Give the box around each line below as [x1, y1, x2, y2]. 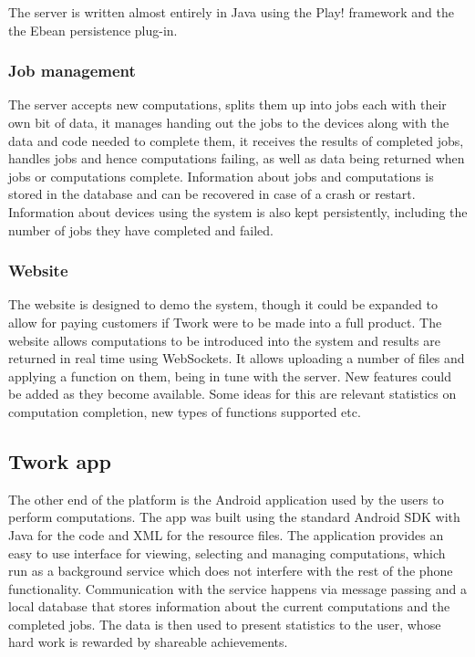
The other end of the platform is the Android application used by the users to [8, 489, 444, 508]
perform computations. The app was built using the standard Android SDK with [8, 507, 460, 527]
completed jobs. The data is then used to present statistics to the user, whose [8, 614, 441, 633]
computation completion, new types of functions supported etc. [8, 401, 361, 421]
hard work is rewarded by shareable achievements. [8, 632, 288, 652]
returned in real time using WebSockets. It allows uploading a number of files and [8, 349, 465, 368]
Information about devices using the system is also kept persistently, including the [8, 202, 468, 221]
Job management [8, 59, 136, 82]
